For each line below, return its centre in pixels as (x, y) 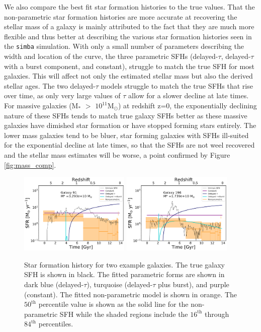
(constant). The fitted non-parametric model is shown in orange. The (131, 294)
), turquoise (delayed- (120, 284)
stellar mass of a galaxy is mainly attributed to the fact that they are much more (129, 26)
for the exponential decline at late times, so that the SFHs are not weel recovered (129, 145)
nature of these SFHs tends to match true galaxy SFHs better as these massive (126, 115)
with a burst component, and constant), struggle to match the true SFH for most (129, 66)
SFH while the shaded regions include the (124, 314)
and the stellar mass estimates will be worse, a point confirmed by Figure (117, 154)
